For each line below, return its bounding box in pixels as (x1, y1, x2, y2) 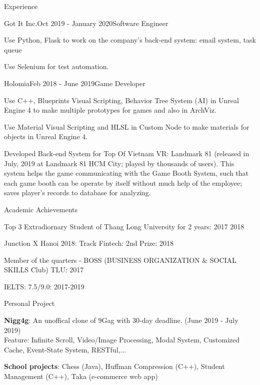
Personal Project (4, 298, 55, 308)
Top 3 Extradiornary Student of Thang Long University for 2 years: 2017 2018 (4, 221, 244, 231)
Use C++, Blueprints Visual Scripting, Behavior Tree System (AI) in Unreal (4, 95, 239, 105)
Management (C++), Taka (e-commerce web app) (4, 371, 158, 381)
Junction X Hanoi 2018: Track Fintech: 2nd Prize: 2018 (4, 238, 174, 248)
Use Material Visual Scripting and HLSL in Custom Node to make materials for (4, 121, 249, 132)
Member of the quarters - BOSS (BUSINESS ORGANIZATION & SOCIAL (4, 254, 236, 265)
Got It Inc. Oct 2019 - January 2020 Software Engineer (4, 18, 168, 28)
